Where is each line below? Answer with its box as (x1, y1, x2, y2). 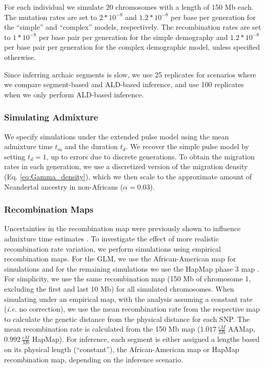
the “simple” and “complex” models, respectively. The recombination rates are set (4, 22, 261, 32)
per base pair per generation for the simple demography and (38, 31, 228, 42)
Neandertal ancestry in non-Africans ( (4, 181, 124, 192)
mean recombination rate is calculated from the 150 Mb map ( (4, 323, 200, 334)
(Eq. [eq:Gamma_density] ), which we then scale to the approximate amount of (4, 171, 252, 181)
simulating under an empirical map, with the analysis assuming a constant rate (4, 293, 253, 304)
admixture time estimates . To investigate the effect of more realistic (4, 233, 219, 243)
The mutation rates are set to (4, 11, 97, 22)
